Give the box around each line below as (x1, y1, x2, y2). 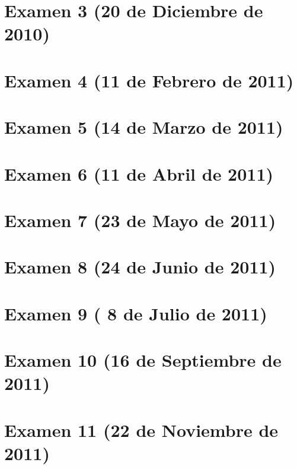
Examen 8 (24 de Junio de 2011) (4, 254, 276, 279)
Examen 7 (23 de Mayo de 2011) (4, 207, 276, 232)
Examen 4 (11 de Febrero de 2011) (4, 68, 294, 92)
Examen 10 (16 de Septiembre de (4, 348, 282, 372)
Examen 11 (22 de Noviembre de (4, 417, 279, 442)
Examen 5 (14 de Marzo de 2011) (4, 115, 283, 139)
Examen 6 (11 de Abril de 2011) (4, 161, 274, 185)
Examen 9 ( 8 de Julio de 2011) (4, 301, 267, 325)
